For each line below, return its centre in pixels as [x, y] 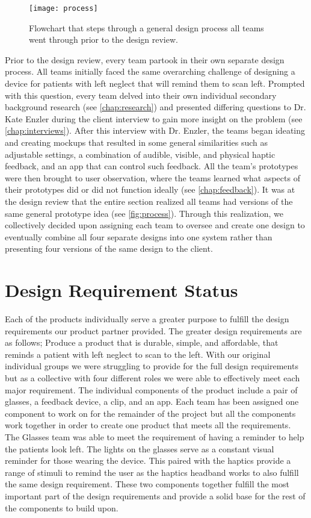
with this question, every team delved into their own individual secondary [141, 95]
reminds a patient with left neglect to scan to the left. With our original [138, 354]
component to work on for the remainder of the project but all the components [150, 413]
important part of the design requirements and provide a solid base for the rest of [155, 495]
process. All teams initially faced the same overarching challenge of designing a [150, 71]
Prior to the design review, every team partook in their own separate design [145, 59]
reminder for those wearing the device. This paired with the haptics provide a [148, 460]
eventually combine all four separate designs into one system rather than [139, 236]
